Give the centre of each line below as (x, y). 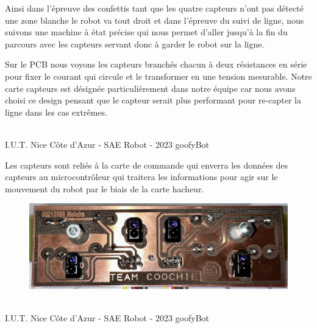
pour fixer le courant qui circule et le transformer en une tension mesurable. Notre (158, 76)
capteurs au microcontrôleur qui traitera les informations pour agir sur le (141, 177)
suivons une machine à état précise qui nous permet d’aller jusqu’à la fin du (146, 32)
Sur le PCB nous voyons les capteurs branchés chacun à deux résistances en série (156, 64)
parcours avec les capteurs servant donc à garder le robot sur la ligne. (135, 44)
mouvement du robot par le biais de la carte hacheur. (105, 188)
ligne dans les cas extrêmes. (56, 112)
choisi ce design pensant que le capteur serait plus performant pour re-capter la (153, 100)
